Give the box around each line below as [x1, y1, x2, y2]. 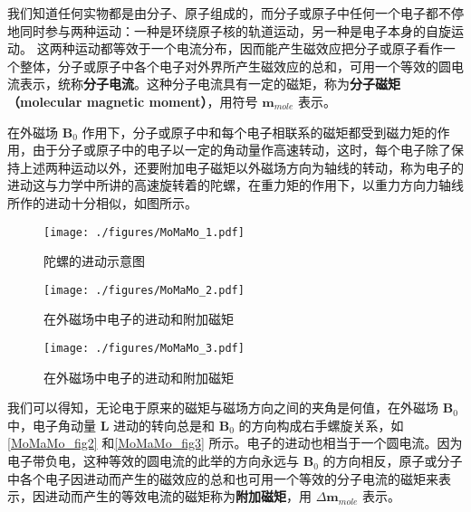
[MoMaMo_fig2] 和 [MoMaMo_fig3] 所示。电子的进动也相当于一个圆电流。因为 [7, 433, 463, 452]
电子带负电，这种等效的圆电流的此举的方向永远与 [7, 451, 299, 470]
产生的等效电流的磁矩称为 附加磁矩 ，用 [82, 487, 312, 506]
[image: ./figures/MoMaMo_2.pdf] [43, 283, 245, 297]
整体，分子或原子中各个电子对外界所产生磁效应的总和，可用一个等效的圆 [19, 56, 451, 75]
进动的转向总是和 [113, 415, 216, 434]
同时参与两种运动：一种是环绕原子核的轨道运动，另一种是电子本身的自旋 [19, 21, 451, 40]
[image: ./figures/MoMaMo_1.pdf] [43, 225, 245, 239]
